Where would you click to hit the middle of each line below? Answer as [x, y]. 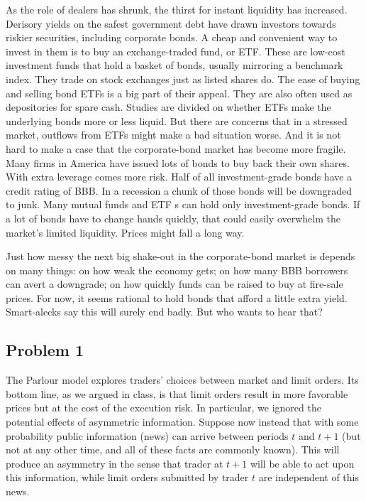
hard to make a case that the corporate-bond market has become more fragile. [176, 148]
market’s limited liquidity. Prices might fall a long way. [125, 232]
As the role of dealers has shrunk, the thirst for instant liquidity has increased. [177, 9]
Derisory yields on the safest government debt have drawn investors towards [171, 23]
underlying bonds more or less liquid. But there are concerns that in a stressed [177, 120]
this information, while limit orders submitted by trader [127, 477]
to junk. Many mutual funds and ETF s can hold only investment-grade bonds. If [183, 204]
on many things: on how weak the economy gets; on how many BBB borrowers [177, 270]
